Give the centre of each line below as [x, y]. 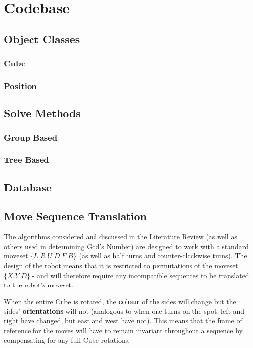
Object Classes [42, 39]
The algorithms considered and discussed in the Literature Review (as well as [121, 237]
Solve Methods [42, 113]
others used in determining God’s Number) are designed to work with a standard [126, 246]
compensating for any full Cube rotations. [67, 340]
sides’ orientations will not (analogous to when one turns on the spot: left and [124, 311]
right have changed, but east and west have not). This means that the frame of [123, 321]
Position [20, 85]
